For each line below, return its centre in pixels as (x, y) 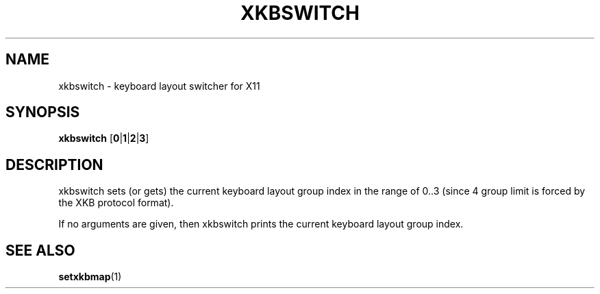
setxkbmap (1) (90, 277)
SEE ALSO (40, 250)
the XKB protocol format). (116, 203)
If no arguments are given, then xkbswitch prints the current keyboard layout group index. (261, 224)
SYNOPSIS (43, 112)
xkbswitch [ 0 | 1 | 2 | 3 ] (104, 138)
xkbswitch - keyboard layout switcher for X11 (159, 86)
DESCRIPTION (54, 164)
